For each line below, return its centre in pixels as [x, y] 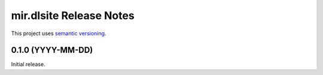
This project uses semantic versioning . [59, 33]
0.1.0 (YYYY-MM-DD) [52, 50]
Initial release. [28, 64]
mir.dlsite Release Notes [73, 15]
